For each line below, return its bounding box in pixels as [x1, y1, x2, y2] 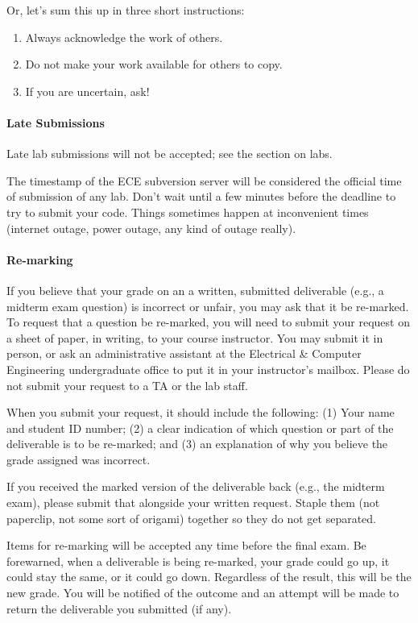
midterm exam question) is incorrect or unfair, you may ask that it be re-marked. [6, 297, 409, 314]
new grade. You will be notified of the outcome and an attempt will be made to [6, 584, 399, 601]
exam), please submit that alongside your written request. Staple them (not [6, 494, 380, 511]
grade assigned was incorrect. [6, 451, 151, 467]
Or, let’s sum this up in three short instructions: [6, 2, 245, 18]
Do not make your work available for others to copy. [25, 56, 283, 73]
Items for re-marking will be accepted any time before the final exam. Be [6, 537, 366, 554]
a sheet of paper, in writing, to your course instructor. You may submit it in [6, 329, 383, 346]
